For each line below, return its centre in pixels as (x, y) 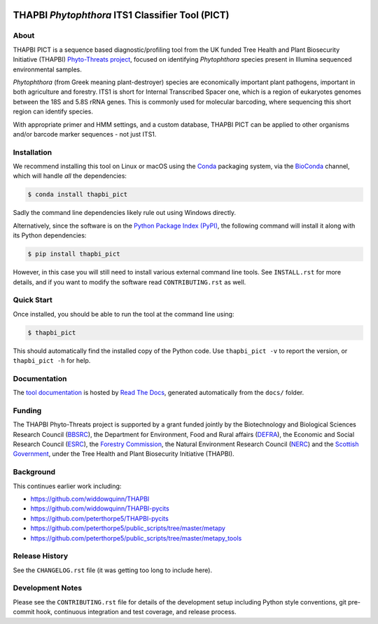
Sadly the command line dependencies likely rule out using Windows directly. (125, 213)
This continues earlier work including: (67, 486)
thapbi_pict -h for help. (52, 361)
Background (34, 472)
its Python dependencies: (50, 235)
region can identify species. (53, 111)
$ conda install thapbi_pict (78, 195)
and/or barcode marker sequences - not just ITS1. (85, 134)
